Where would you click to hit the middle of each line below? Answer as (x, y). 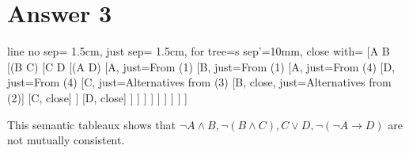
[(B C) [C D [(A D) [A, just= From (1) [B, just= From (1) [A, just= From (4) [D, (201, 66)
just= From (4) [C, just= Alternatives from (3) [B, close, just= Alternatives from (199, 82)
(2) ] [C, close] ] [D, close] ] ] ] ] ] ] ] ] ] (97, 97)
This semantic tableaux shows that (92, 124)
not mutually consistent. (66, 140)
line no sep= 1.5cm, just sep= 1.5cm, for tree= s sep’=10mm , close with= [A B (199, 51)
